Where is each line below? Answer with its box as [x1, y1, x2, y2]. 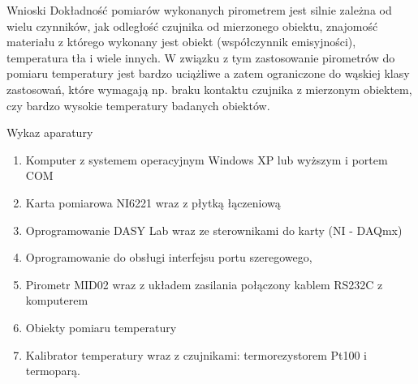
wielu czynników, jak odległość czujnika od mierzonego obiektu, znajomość [6, 17, 378, 34]
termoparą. [25, 362, 80, 379]
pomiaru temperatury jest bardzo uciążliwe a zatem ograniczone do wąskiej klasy [6, 65, 410, 82]
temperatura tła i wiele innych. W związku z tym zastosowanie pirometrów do [6, 49, 395, 66]
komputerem [25, 292, 88, 309]
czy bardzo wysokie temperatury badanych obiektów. [6, 96, 270, 113]
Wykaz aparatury [6, 124, 93, 141]
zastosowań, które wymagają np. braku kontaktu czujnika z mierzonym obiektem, [6, 80, 412, 97]
